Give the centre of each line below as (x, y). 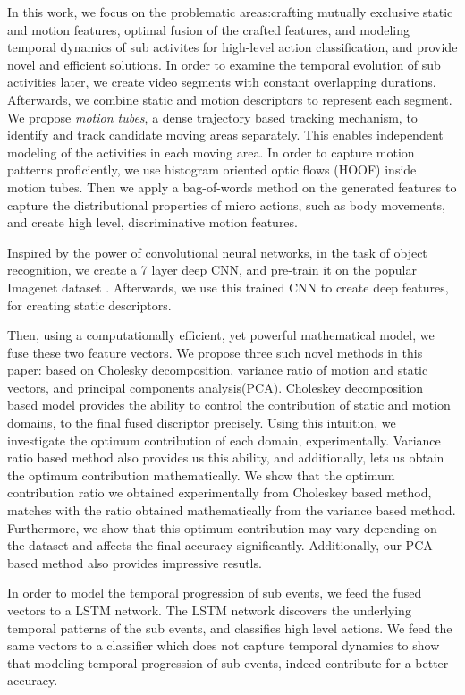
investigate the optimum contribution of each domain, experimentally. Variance (224, 440)
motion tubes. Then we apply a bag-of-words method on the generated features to (232, 186)
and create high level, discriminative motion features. (152, 222)
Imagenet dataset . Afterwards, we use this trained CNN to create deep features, (228, 287)
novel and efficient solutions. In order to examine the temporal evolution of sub (224, 64)
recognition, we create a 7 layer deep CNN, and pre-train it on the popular (212, 270)
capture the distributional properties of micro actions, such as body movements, (226, 204)
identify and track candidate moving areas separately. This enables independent (225, 135)
